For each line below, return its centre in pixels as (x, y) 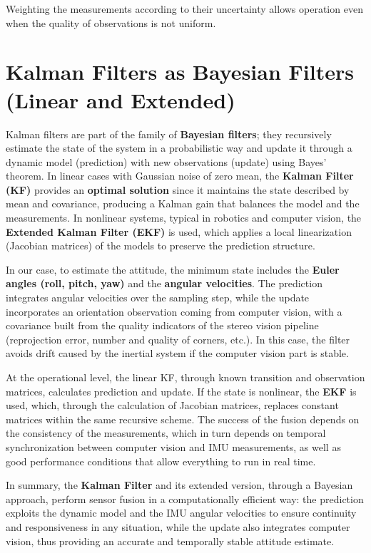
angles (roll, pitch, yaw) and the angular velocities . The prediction (164, 283)
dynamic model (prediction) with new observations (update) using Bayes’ (166, 161)
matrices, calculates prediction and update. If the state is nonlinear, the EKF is (181, 391)
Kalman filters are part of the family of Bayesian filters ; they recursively (169, 134)
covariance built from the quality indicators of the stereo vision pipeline (162, 325)
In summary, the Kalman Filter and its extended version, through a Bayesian (179, 485)
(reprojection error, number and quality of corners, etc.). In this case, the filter (178, 339)
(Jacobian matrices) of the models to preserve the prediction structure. (161, 246)
